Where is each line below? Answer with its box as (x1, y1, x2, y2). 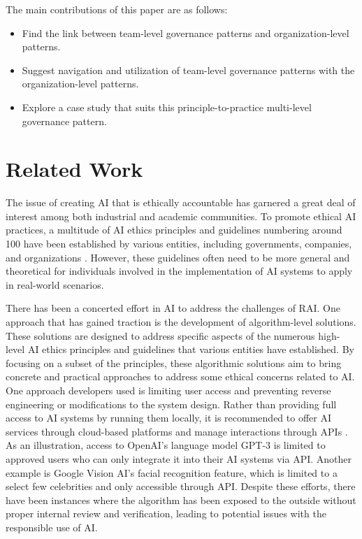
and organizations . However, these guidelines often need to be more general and (6, 250, 350, 264)
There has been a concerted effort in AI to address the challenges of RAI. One (6, 301, 340, 315)
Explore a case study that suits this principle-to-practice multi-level (22, 99, 312, 114)
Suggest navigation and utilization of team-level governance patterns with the (22, 62, 355, 77)
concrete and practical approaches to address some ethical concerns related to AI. (6, 369, 355, 384)
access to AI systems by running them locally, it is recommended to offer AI (6, 410, 332, 425)
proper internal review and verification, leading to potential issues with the (6, 506, 326, 521)
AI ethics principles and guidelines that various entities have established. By (27, 342, 354, 357)
